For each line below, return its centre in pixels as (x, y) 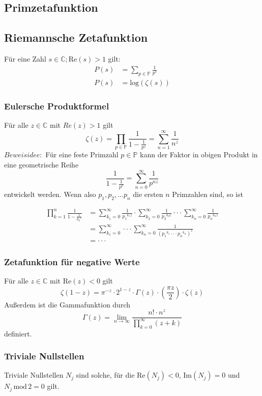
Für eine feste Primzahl (82, 154)
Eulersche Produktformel (57, 106)
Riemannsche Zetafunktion (76, 37)
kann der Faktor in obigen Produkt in (199, 154)
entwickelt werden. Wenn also (50, 194)
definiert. (18, 333)
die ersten (148, 194)
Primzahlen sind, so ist (208, 194)
